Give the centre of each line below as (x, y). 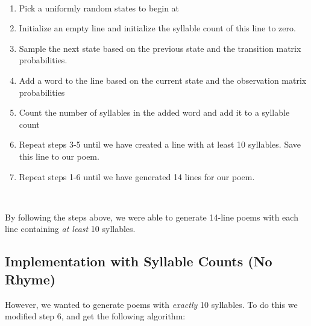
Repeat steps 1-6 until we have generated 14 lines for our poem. (137, 176)
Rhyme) (30, 279)
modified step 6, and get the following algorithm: (95, 316)
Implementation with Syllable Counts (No (139, 261)
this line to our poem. (59, 156)
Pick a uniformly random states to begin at (99, 8)
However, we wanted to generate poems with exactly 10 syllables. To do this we (151, 304)
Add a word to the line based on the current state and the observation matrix (163, 80)
